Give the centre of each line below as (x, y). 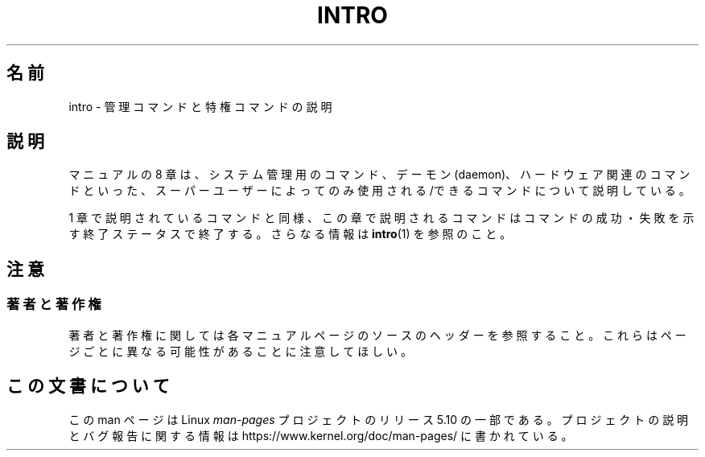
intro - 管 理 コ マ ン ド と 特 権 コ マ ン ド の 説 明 (200, 106)
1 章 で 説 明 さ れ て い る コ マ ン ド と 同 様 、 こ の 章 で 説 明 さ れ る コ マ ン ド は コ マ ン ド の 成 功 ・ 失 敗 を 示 (381, 218)
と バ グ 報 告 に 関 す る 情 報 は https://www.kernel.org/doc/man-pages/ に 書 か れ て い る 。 (321, 435)
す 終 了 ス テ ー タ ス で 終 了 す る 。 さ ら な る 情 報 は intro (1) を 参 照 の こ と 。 (290, 234)
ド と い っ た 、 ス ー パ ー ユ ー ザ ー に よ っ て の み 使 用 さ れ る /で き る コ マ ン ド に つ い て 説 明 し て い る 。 (379, 191)
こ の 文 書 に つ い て (88, 386)
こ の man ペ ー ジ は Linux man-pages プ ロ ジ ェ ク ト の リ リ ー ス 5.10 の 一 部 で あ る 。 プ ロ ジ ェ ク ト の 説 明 (379, 419)
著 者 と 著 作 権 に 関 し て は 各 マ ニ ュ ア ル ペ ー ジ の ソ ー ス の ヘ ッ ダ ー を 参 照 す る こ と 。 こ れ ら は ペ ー (377, 335)
